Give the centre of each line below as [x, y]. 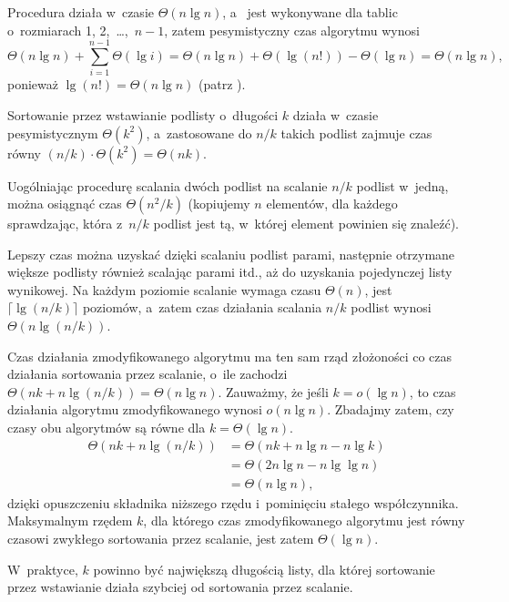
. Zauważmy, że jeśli [273, 391]
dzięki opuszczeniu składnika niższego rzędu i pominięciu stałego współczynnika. [233, 502]
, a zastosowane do [199, 133]
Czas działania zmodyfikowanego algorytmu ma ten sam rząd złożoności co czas [230, 356]
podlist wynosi [391, 307]
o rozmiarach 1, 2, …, [68, 30]
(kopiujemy [219, 204]
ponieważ [33, 84]
